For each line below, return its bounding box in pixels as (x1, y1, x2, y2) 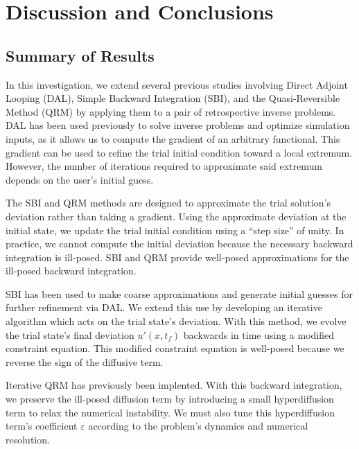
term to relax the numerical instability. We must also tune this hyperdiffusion (6, 405, 335, 419)
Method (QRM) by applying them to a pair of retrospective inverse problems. (6, 104, 336, 118)
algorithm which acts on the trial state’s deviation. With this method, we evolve (6, 314, 347, 328)
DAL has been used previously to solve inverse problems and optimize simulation (6, 118, 350, 132)
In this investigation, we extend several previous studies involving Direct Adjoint (6, 77, 348, 91)
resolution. (6, 432, 50, 446)
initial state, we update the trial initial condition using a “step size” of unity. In (6, 222, 344, 237)
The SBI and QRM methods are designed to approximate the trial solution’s (6, 195, 331, 210)
